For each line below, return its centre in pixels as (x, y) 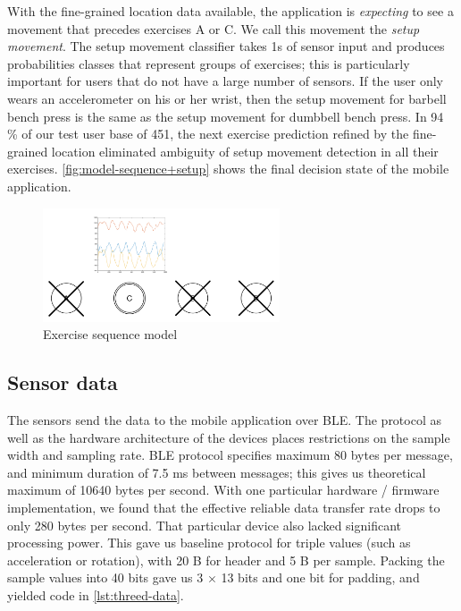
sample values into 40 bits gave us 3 (105, 577)
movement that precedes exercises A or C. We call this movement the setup (214, 28)
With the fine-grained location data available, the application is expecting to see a (230, 11)
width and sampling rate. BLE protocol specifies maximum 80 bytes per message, (230, 455)
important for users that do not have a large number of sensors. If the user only (226, 81)
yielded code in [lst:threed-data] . (96, 594)
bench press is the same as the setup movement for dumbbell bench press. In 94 (226, 116)
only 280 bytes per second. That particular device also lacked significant (205, 525)
